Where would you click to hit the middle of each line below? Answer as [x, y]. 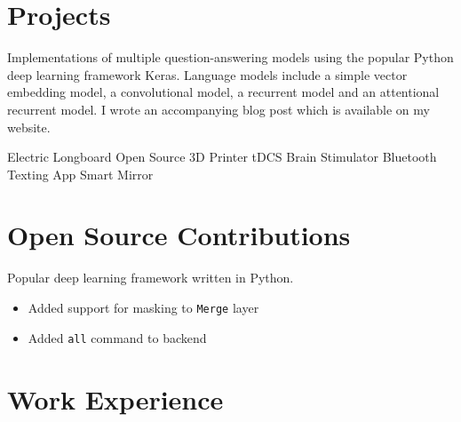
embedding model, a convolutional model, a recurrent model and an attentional [223, 92]
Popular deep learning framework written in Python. [151, 278]
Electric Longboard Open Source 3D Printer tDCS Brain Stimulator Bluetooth [222, 157]
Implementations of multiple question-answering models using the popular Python [230, 57]
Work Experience [115, 398]
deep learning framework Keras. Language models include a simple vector [207, 74]
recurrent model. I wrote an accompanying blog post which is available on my [219, 109]
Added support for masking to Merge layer [143, 307]
